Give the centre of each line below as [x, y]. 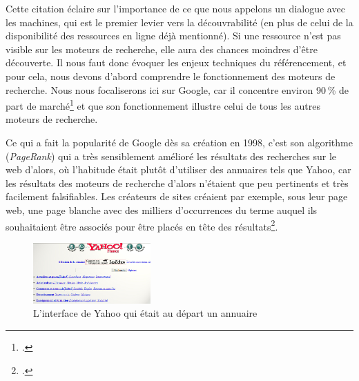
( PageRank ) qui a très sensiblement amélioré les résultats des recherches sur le [171, 156]
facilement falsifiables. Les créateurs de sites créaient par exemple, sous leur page [177, 196]
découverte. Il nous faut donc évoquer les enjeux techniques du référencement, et [176, 62]
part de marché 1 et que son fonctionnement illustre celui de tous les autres [163, 105]
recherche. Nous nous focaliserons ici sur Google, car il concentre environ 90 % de [177, 89]
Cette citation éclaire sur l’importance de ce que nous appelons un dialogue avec [175, 8]
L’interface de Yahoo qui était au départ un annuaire [145, 313]
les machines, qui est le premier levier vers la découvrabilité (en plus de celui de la [179, 22]
